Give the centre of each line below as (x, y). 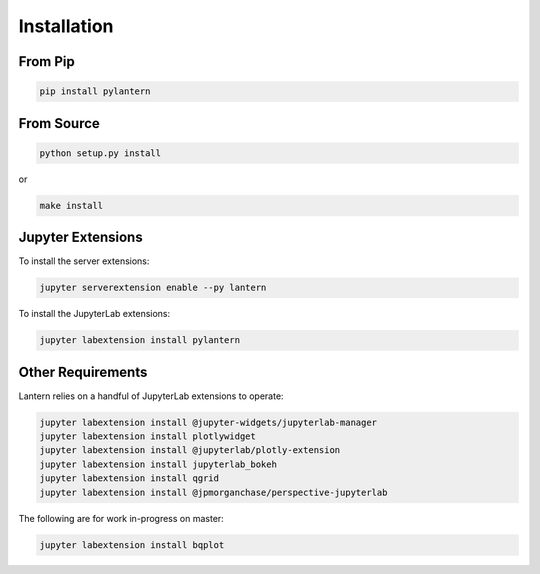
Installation (66, 26)
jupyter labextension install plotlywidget (148, 436)
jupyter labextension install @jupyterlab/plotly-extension (190, 450)
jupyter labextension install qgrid (129, 478)
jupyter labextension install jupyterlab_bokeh (158, 464)
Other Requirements (83, 371)
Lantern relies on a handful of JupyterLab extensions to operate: (151, 396)
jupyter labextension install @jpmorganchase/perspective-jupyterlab (213, 492)
